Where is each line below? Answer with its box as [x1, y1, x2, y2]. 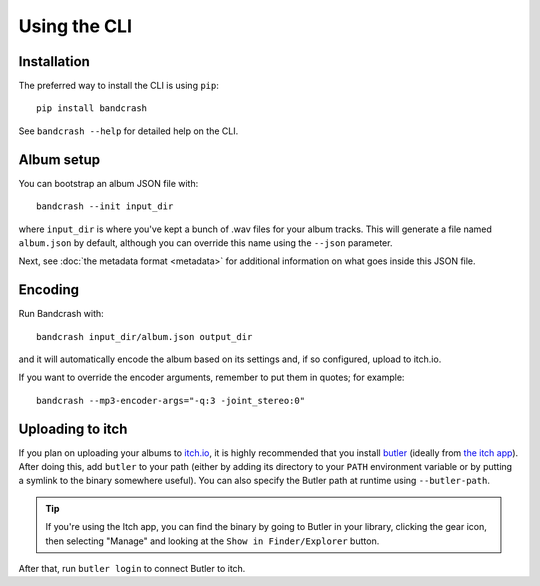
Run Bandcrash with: [18, 308, 104, 320]
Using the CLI [18, 15, 132, 37]
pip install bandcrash [36, 103, 148, 114]
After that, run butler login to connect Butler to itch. [18, 563, 246, 575]
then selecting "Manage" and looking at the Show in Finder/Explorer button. [45, 535, 380, 547]
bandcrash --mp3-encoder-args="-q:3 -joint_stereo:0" [36, 395, 305, 406]
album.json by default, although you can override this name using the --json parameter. [18, 236, 393, 249]
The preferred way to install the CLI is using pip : [18, 80, 220, 92]
